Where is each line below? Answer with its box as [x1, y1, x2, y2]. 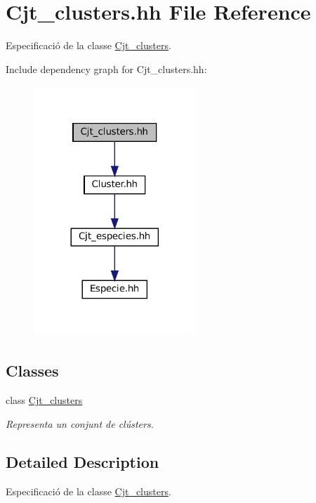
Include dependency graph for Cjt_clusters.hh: [6, 61, 207, 76]
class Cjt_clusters [6, 393, 83, 407]
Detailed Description [6, 450, 159, 472]
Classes [6, 360, 59, 381]
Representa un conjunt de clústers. [6, 416, 154, 431]
